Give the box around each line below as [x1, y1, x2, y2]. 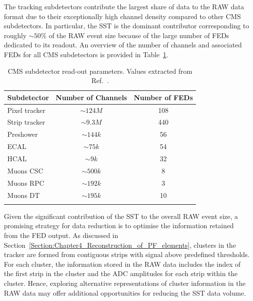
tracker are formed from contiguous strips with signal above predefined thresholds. [4, 249, 250, 259]
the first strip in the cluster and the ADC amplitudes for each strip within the [4, 268, 238, 279]
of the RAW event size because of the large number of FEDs [49, 30, 229, 40]
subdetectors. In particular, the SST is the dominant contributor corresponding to [4, 21, 249, 31]
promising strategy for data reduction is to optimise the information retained [4, 220, 234, 231]
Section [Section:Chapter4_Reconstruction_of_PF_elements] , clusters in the [4, 239, 236, 250]
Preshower [7, 129, 38, 139]
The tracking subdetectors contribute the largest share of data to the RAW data [4, 1, 244, 11]
